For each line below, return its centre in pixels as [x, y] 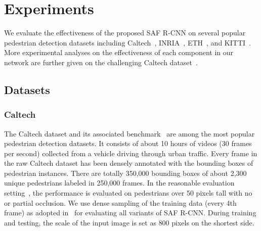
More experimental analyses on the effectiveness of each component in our [119, 52]
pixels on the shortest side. [213, 222]
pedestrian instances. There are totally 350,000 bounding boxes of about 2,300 [125, 173]
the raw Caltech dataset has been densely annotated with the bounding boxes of [129, 163]
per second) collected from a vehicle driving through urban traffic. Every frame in [131, 153]
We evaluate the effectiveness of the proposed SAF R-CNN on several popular [125, 33]
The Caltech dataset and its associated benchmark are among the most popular [129, 133]
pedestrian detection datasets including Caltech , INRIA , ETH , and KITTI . [127, 42]
